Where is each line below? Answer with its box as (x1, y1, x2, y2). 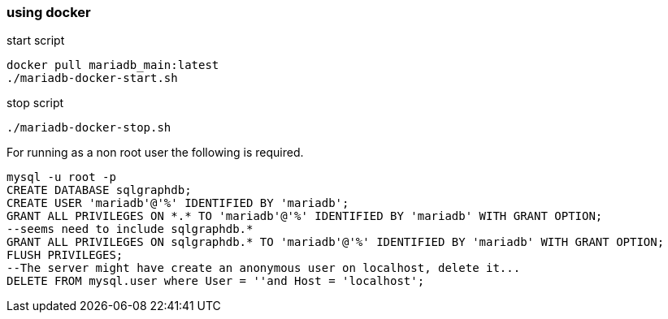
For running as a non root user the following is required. (7, 145, 304, 160)
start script (7, 33, 65, 48)
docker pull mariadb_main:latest (7, 58, 219, 72)
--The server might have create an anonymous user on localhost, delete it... (7, 261, 521, 275)
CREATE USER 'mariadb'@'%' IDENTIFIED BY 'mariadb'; (7, 196, 349, 210)
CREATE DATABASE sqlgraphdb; (7, 183, 192, 197)
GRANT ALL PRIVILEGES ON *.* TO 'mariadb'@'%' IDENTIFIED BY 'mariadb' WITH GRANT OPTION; (7, 209, 603, 223)
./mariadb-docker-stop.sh (7, 121, 171, 135)
